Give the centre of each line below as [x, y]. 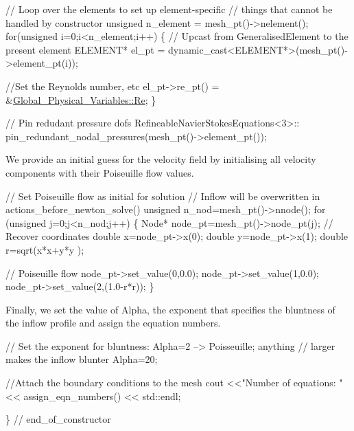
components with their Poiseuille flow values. [100, 172]
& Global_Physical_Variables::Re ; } [81, 99]
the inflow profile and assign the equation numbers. [113, 323]
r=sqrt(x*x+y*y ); [45, 249]
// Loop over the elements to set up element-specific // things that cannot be [169, 9]
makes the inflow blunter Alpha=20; [82, 359]
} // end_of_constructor [58, 419]
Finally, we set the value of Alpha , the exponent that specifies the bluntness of [170, 309]
